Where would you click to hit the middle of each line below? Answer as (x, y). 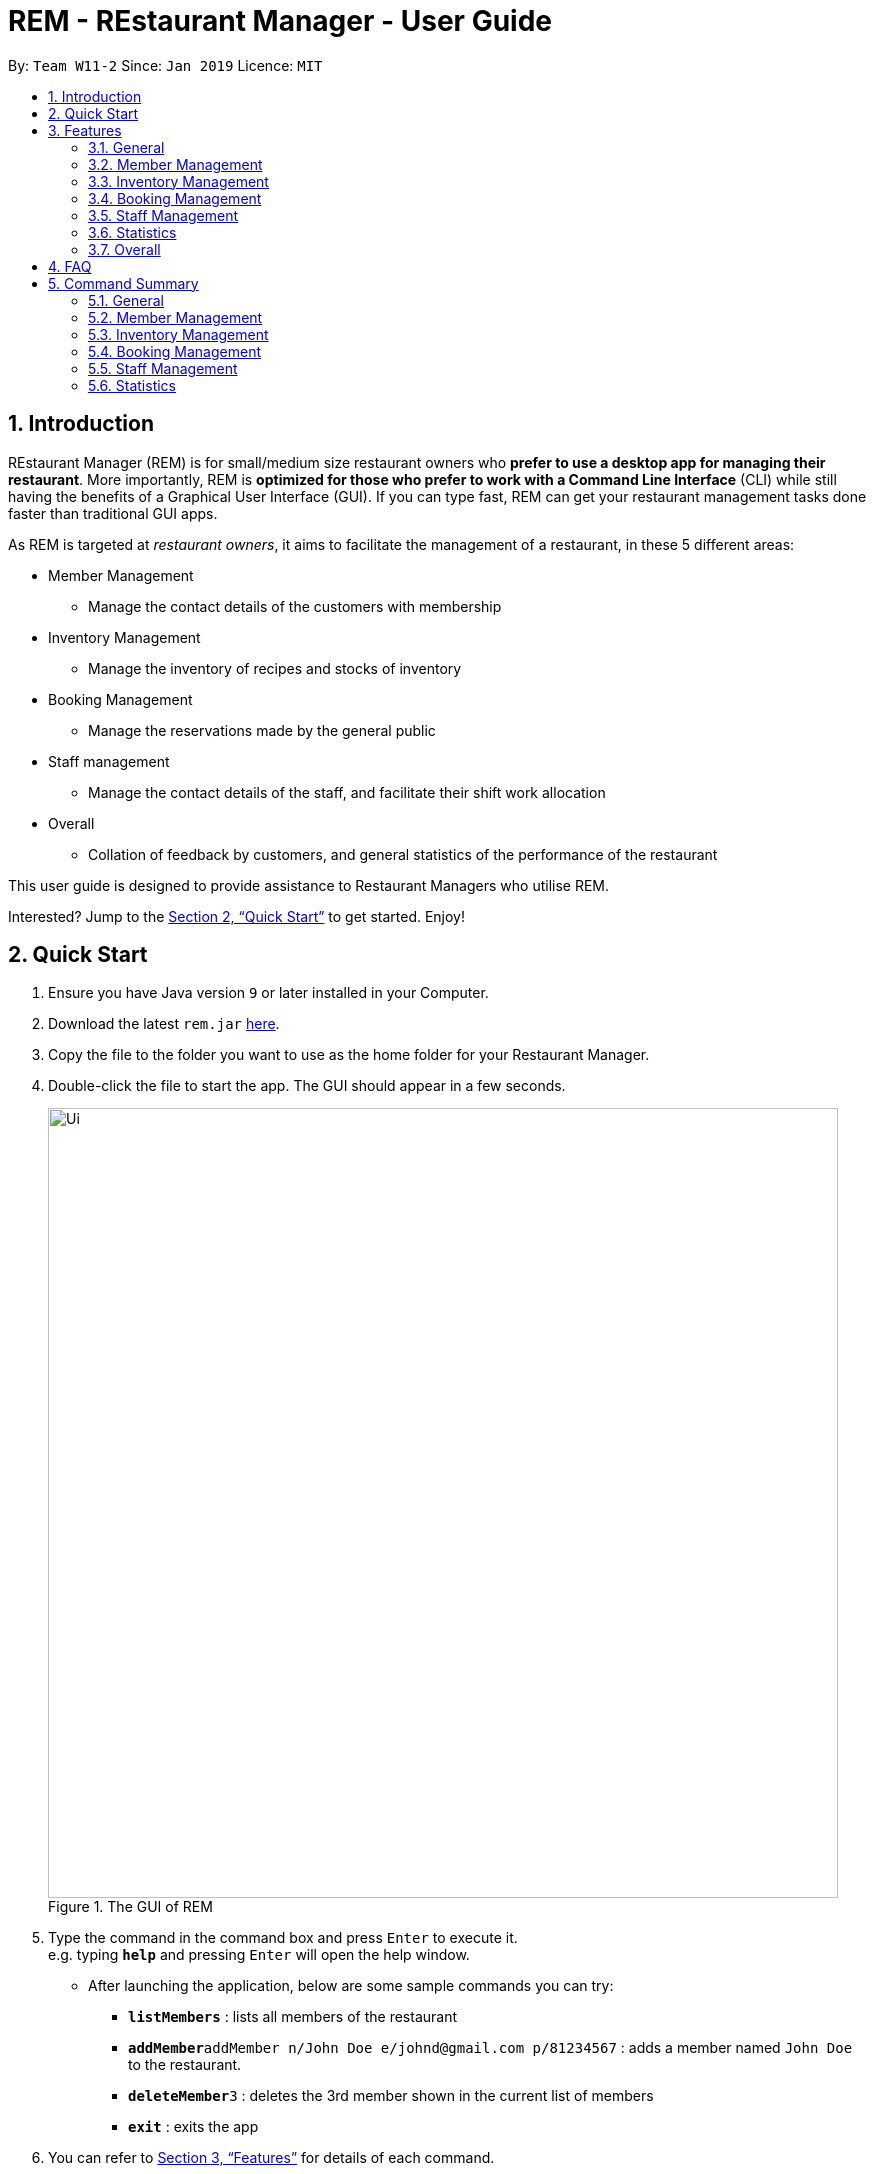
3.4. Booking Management (175, 198)
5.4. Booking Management (174, 351)
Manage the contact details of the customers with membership (295, 606)
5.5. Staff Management (163, 368)
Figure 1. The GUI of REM (130, 1907)
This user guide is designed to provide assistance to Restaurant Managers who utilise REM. (309, 885)
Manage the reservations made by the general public (262, 730)
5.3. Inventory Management (178, 334)
